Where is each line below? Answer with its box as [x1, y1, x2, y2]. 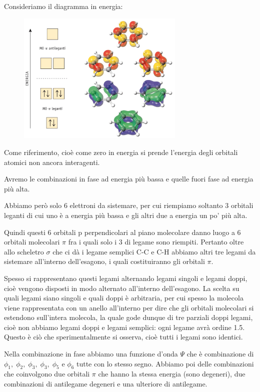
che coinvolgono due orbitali [4, 368, 90, 379]
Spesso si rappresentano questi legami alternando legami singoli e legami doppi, [4, 272, 247, 283]
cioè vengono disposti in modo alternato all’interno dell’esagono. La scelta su [4, 282, 239, 293]
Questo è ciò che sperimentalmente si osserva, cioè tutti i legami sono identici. [4, 331, 243, 342]
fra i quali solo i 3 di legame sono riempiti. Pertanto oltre [68, 236, 244, 247]
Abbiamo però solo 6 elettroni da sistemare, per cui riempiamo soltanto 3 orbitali [4, 200, 253, 210]
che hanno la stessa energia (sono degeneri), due [98, 368, 245, 379]
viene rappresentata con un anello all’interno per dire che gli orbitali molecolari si [4, 302, 254, 312]
